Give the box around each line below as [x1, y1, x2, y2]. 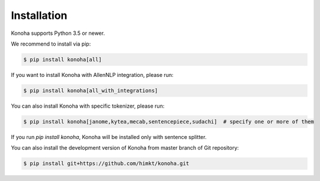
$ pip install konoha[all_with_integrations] [23, 87, 158, 94]
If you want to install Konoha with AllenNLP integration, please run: [11, 71, 174, 78]
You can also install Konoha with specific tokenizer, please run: [11, 102, 165, 109]
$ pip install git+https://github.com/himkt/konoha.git [23, 160, 190, 167]
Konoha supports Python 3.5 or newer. [11, 30, 105, 37]
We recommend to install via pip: [11, 40, 91, 47]
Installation [11, 9, 68, 22]
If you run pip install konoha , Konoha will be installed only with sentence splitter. [11, 133, 207, 140]
